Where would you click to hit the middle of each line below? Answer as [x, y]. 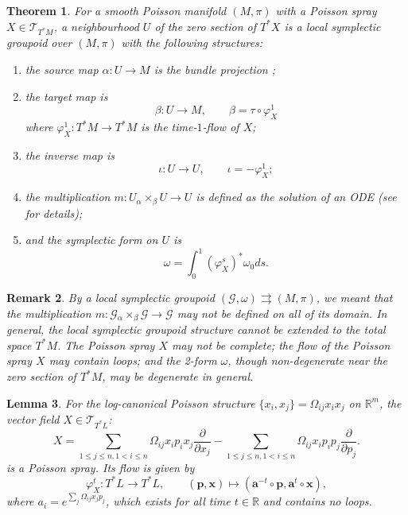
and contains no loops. [317, 501]
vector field [33, 419]
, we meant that [354, 298]
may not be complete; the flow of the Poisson [281, 345]
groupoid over [39, 43]
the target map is [66, 96]
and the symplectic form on [91, 240]
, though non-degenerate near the [308, 360]
